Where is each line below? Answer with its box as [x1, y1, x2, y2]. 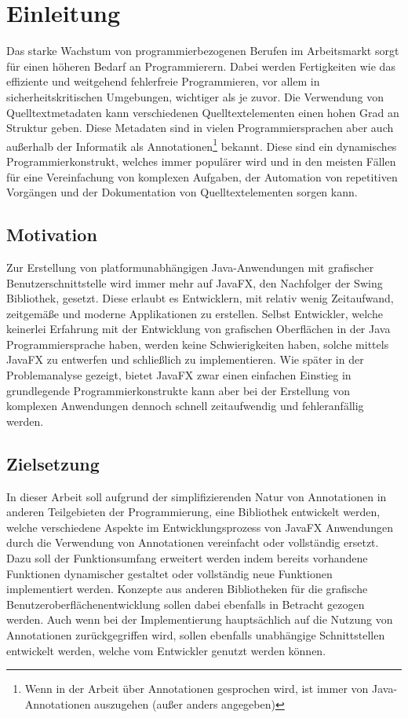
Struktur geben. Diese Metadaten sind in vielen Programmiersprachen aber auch [6, 119, 394, 136]
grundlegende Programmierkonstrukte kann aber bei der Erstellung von [6, 382, 351, 398]
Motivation [6, 222, 97, 247]
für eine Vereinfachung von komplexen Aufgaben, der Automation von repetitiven [6, 168, 398, 185]
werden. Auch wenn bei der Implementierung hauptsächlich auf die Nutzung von [6, 611, 393, 628]
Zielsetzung [6, 451, 100, 475]
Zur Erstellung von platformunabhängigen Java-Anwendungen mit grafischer [6, 258, 374, 275]
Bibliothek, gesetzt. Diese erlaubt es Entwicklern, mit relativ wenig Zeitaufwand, [6, 290, 394, 306]
